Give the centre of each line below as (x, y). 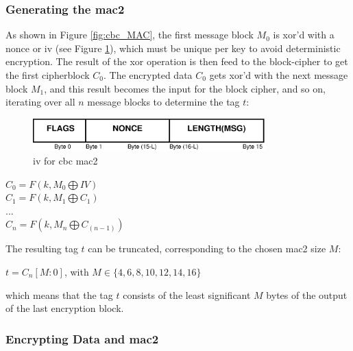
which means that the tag (59, 294)
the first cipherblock (48, 75)
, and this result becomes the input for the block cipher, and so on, (185, 88)
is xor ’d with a (304, 35)
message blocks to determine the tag (163, 102)
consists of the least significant (187, 294)
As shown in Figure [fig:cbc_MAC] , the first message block (130, 35)
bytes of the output (307, 294)
